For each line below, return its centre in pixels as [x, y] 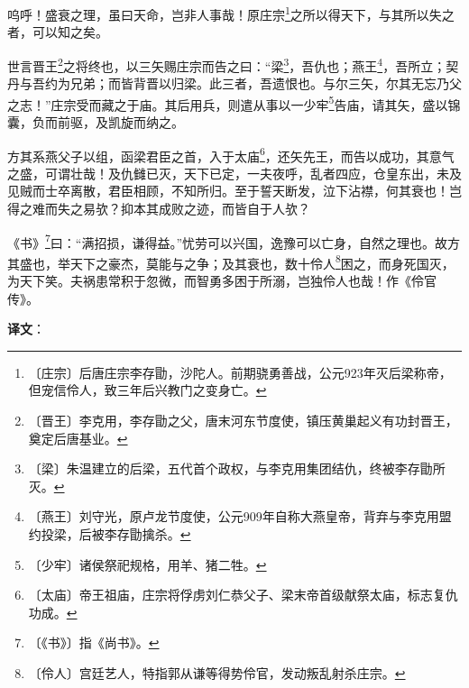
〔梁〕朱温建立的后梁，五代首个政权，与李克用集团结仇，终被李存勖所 [237, 468]
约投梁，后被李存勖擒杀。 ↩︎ [110, 534]
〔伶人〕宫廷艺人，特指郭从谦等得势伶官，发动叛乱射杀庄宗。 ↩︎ [217, 672]
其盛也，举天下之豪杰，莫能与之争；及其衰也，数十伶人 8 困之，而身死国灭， [231, 261]
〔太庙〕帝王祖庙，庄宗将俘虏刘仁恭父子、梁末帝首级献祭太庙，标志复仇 [243, 595]
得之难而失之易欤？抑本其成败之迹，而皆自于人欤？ [159, 208]
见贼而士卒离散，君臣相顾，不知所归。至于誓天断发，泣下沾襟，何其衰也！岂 [234, 191]
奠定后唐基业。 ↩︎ [78, 438]
